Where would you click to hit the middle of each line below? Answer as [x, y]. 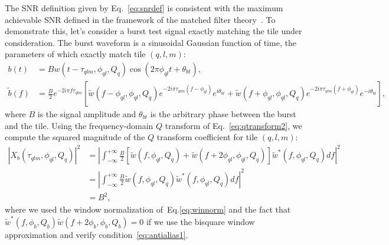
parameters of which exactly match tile [75, 54]
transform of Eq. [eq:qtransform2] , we [233, 125]
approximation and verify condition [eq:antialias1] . [97, 234]
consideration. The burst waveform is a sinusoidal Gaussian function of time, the [151, 42]
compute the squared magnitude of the [75, 137]
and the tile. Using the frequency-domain [79, 125]
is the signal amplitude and [87, 114]
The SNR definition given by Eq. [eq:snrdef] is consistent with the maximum [144, 8]
